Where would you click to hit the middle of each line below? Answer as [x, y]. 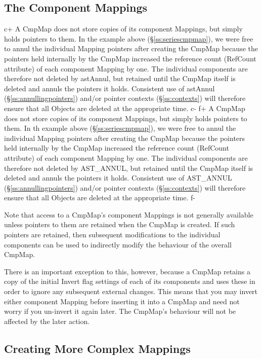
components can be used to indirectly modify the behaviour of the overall [118, 244]
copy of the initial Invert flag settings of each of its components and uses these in [130, 281]
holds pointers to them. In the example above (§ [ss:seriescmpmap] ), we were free [129, 38]
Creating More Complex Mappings [97, 348]
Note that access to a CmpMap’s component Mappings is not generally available [129, 214]
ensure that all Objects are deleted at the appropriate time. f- [100, 198]
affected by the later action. [47, 321]
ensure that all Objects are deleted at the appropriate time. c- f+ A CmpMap [125, 108]
